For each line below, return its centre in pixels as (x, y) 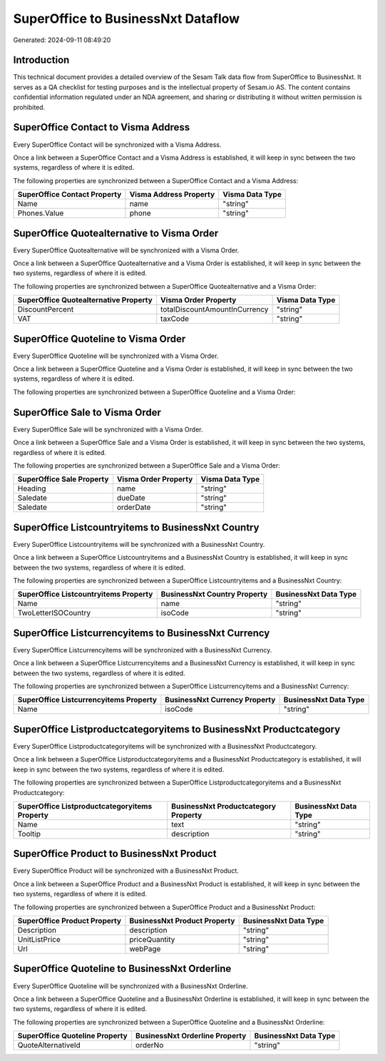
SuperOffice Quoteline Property (72, 1036)
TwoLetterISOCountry (54, 613)
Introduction (41, 60)
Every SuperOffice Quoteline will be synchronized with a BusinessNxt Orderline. (131, 986)
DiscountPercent (46, 309)
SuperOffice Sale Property (63, 479)
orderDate (134, 508)
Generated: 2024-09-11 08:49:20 (62, 40)
